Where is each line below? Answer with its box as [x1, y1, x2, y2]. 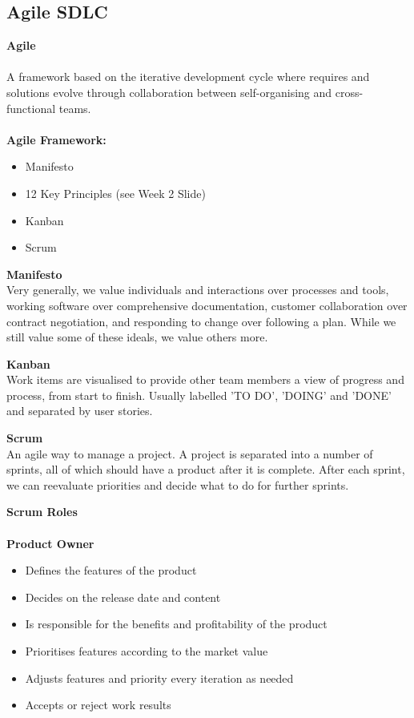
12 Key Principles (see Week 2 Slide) [25, 184, 206, 201]
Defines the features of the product [25, 562, 197, 579]
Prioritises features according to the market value [25, 643, 268, 660]
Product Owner [6, 534, 94, 551]
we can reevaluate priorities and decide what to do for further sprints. [6, 476, 349, 493]
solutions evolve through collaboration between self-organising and [6, 83, 332, 100]
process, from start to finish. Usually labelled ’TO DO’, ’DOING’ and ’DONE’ [6, 386, 392, 403]
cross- [335, 83, 364, 100]
